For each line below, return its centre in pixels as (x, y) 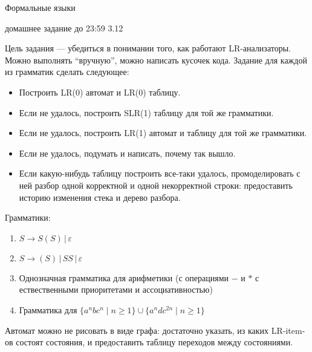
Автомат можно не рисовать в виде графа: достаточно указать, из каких (137, 330)
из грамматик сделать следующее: (67, 72)
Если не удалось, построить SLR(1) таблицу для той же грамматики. (146, 112)
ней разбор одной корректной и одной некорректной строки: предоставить (156, 185)
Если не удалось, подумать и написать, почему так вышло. (127, 153)
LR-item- (288, 330)
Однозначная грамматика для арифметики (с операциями (124, 277)
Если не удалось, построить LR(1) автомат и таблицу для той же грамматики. (163, 133)
